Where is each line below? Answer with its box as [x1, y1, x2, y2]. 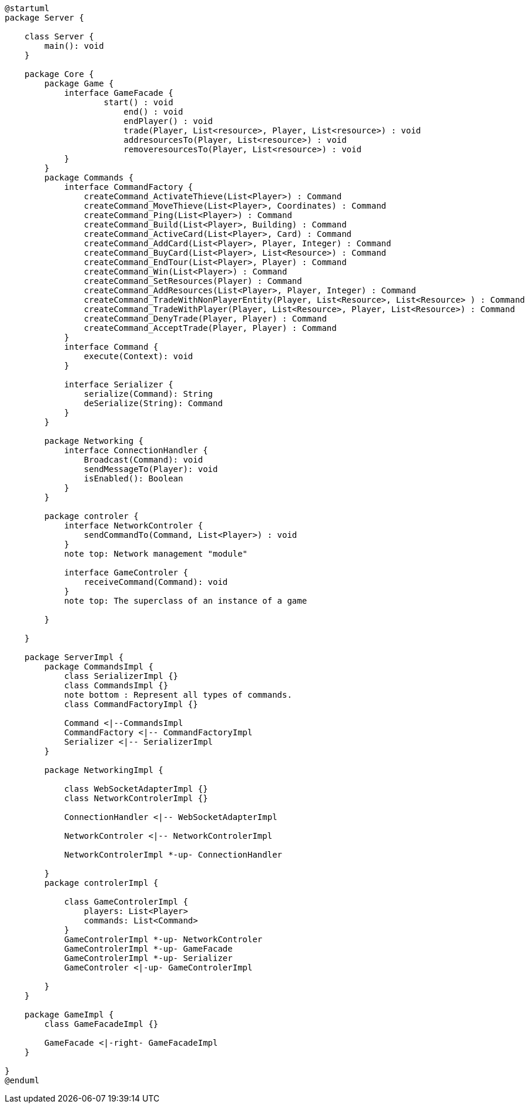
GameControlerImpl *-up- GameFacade [64, 944, 233, 953]
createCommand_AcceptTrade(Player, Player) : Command [83, 323, 337, 333]
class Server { [24, 32, 94, 41]
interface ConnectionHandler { [64, 446, 208, 455]
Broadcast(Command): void [83, 455, 203, 464]
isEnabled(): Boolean [83, 474, 183, 483]
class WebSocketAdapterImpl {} [64, 784, 208, 794]
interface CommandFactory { [64, 182, 193, 192]
